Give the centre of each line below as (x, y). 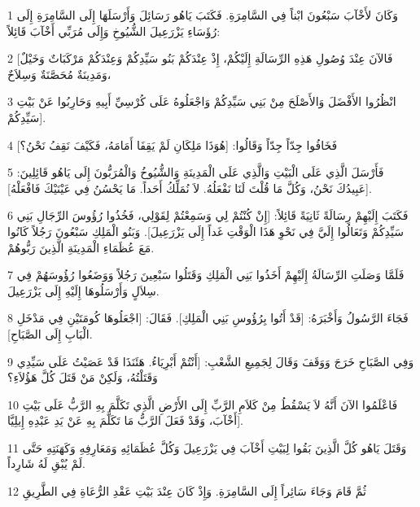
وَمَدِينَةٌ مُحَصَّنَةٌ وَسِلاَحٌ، (59, 74)
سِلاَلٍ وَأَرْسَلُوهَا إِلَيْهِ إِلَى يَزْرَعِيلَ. (83, 290)
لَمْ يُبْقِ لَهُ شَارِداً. (46, 463)
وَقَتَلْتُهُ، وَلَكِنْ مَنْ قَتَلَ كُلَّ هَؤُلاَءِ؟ (83, 377)
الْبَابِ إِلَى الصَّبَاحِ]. (50, 333)
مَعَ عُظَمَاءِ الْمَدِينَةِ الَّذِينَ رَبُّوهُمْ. (81, 247)
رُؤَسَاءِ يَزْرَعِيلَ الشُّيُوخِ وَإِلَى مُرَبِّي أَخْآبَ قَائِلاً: (114, 31)
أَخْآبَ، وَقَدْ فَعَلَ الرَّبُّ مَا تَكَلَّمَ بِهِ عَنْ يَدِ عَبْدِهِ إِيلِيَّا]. (126, 420)
